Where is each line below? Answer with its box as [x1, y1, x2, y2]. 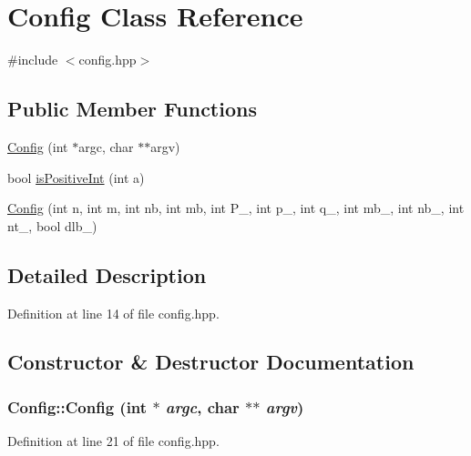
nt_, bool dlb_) [7, 216, 97, 235]
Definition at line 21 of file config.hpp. [7, 431, 220, 451]
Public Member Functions [7, 95, 257, 123]
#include [7, 50, 58, 69]
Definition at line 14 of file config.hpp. [7, 303, 220, 322]
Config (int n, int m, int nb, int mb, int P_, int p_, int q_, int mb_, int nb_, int [7, 198, 465, 218]
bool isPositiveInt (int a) [7, 167, 145, 187]
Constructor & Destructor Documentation [7, 348, 415, 376]
